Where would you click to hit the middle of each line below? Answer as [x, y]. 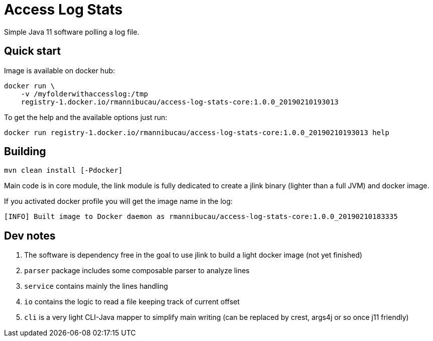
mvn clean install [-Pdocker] [64, 170]
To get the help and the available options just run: [86, 117]
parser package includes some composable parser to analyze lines [137, 271]
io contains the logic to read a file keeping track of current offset [132, 302]
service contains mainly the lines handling [96, 286]
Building [25, 152]
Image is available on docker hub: [60, 70]
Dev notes [30, 236]
